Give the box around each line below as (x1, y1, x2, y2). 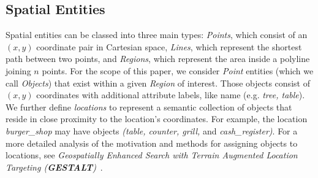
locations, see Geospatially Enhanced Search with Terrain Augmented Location (6, 149, 298, 161)
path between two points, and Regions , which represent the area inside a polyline (6, 52, 310, 65)
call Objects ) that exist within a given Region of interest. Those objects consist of (6, 76, 310, 89)
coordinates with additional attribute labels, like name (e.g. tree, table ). (36, 88, 305, 101)
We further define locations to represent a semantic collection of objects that (6, 100, 292, 113)
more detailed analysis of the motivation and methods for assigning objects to (6, 136, 298, 149)
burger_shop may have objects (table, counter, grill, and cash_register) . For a (6, 124, 298, 137)
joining (6, 64, 31, 77)
